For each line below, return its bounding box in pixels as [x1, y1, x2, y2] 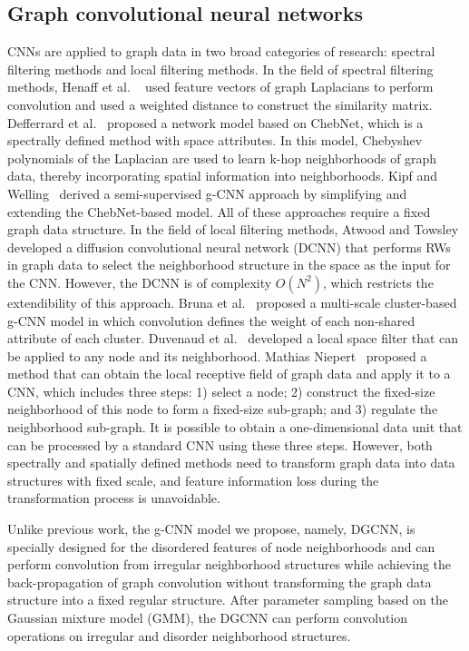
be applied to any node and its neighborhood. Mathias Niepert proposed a [7, 346, 427, 365]
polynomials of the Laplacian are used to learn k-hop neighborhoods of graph [7, 148, 437, 167]
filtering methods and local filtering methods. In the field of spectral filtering [7, 59, 434, 78]
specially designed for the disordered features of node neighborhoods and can [7, 537, 435, 556]
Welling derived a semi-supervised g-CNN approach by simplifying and [7, 183, 407, 202]
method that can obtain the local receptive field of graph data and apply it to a [7, 364, 451, 383]
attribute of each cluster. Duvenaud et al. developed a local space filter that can [7, 329, 459, 348]
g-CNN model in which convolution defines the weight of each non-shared [7, 311, 415, 330]
